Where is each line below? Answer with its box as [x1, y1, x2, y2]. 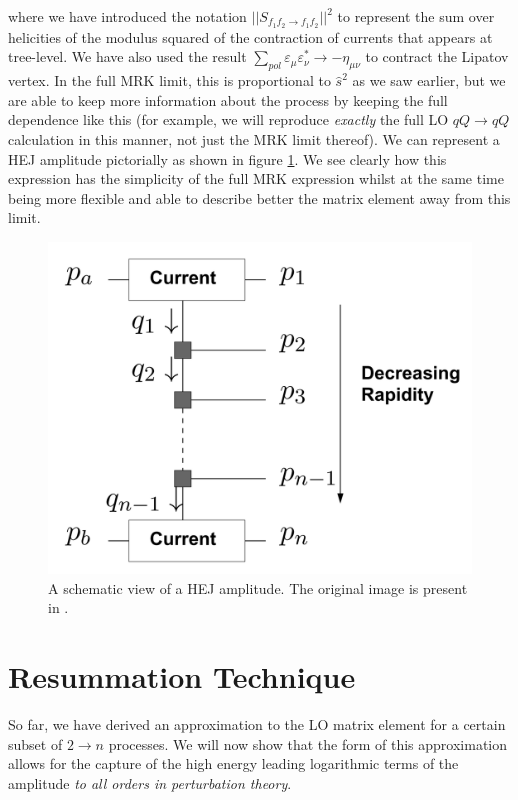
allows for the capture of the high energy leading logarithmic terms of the [8, 753, 459, 774]
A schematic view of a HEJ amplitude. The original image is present [48, 577, 468, 598]
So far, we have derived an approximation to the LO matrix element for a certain [8, 713, 506, 734]
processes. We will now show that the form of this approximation [108, 733, 508, 754]
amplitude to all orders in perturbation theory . [8, 772, 292, 793]
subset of [8, 733, 63, 754]
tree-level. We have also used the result [8, 46, 247, 67]
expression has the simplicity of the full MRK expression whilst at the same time [8, 168, 504, 189]
